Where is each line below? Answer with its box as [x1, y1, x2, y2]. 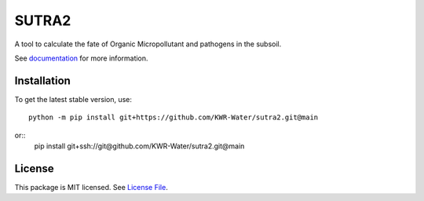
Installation [14, 74, 71, 87]
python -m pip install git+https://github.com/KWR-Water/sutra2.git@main [28, 113, 319, 122]
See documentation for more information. [14, 53, 148, 63]
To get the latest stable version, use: [14, 94, 133, 104]
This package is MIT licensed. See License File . [14, 182, 168, 192]
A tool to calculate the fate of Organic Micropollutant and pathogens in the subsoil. [14, 39, 282, 49]
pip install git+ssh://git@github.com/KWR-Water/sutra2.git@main [34, 141, 245, 151]
